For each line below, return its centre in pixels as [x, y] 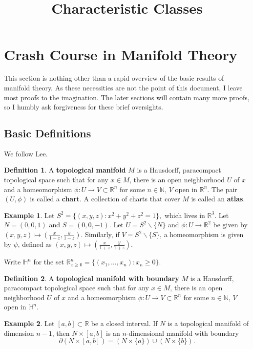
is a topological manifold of [208, 323]
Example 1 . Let [29, 215]
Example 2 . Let [29, 323]
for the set [49, 262]
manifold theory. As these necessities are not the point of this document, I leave [123, 87]
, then [61, 333]
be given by [230, 225]
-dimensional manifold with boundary [182, 333]
